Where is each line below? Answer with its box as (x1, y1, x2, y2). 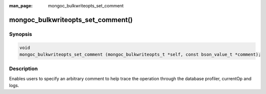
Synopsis (9, 31, 32, 37)
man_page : (9, 3, 33, 8)
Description (9, 65, 38, 72)
